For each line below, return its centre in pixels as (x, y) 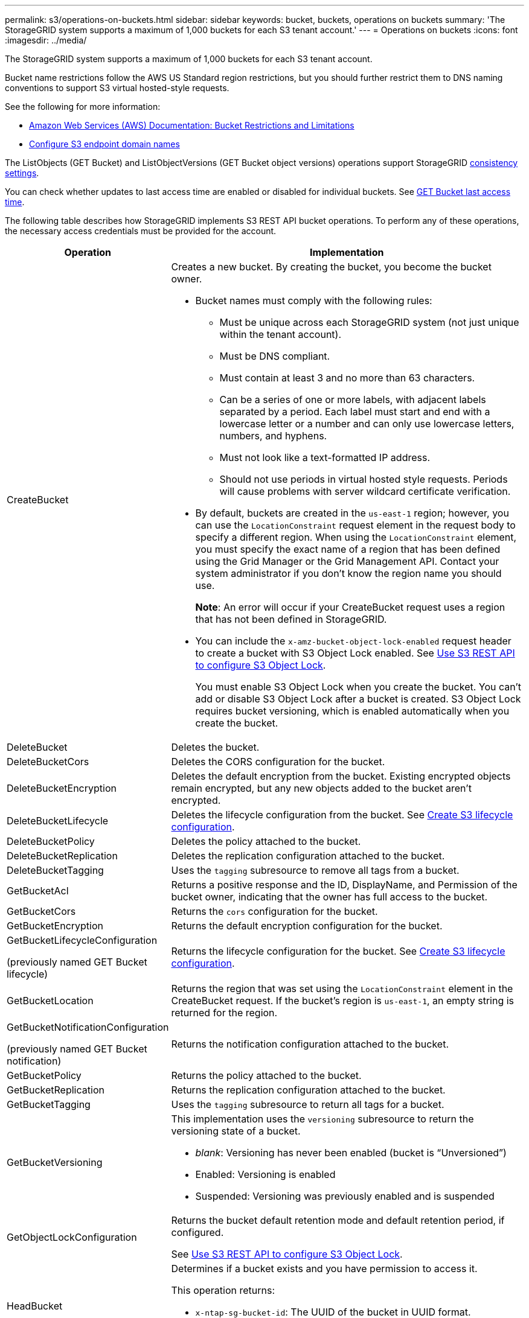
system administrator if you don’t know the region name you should (348, 573)
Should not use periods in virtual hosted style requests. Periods (364, 479)
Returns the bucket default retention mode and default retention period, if (338, 1220)
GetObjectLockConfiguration (72, 1237)
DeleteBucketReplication (62, 856)
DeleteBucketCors (48, 762)
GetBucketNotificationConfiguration (88, 1027)
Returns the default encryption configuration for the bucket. (307, 926)
